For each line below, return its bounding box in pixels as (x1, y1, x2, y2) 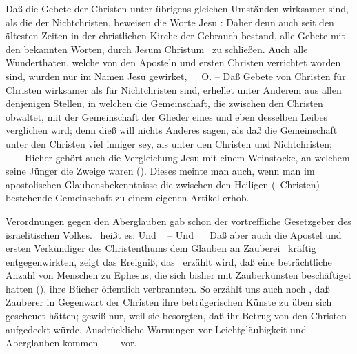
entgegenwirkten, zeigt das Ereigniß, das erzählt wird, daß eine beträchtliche (6, 254, 332, 268)
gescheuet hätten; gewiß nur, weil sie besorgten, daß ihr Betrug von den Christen (6, 308, 347, 323)
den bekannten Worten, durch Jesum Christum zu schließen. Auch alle (6, 41, 308, 56)
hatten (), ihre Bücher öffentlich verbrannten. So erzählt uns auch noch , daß (6, 281, 330, 295)
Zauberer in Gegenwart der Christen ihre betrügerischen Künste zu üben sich (6, 295, 332, 309)
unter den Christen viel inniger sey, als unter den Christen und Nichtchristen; (6, 136, 332, 150)
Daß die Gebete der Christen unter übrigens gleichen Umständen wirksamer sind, (6, 1, 349, 15)
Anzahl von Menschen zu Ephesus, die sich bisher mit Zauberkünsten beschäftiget (6, 268, 352, 282)
